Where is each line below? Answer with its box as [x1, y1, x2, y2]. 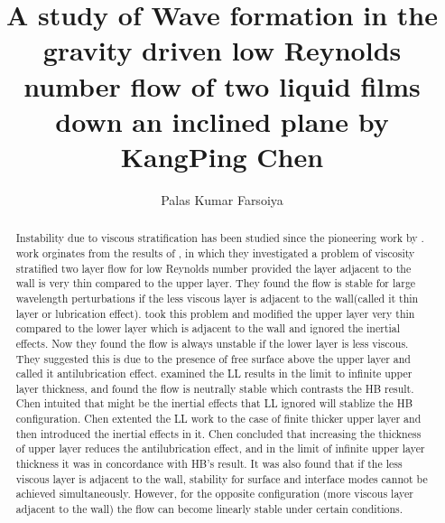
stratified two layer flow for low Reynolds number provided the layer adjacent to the [15, 260, 412, 276]
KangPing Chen [120, 137, 324, 174]
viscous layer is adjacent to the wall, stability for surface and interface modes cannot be [15, 471, 428, 486]
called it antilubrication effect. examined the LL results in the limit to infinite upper [15, 366, 413, 381]
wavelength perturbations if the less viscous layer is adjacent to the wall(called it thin [15, 290, 419, 305]
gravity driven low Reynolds [42, 32, 402, 69]
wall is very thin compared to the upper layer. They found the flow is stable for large [15, 276, 416, 291]
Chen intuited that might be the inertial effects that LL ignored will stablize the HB [15, 396, 413, 411]
